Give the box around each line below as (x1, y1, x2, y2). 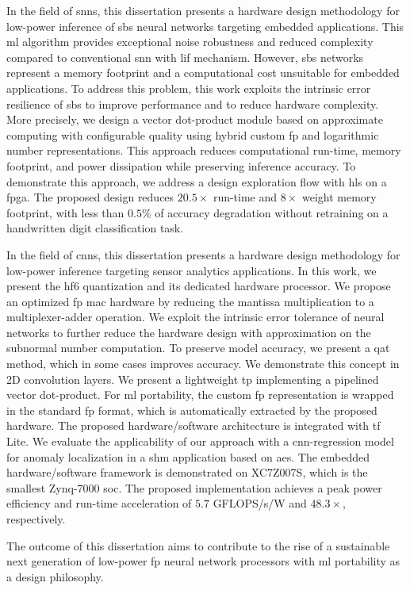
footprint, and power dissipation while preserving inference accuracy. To (6, 157, 356, 174)
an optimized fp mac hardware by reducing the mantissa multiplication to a (6, 293, 374, 309)
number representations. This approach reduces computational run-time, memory (6, 142, 401, 159)
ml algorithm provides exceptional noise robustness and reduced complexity (6, 33, 374, 50)
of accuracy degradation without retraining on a (155, 204, 389, 220)
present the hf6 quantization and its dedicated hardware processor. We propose (6, 278, 391, 294)
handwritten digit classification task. (6, 220, 184, 236)
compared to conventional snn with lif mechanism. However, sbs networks (6, 48, 364, 65)
